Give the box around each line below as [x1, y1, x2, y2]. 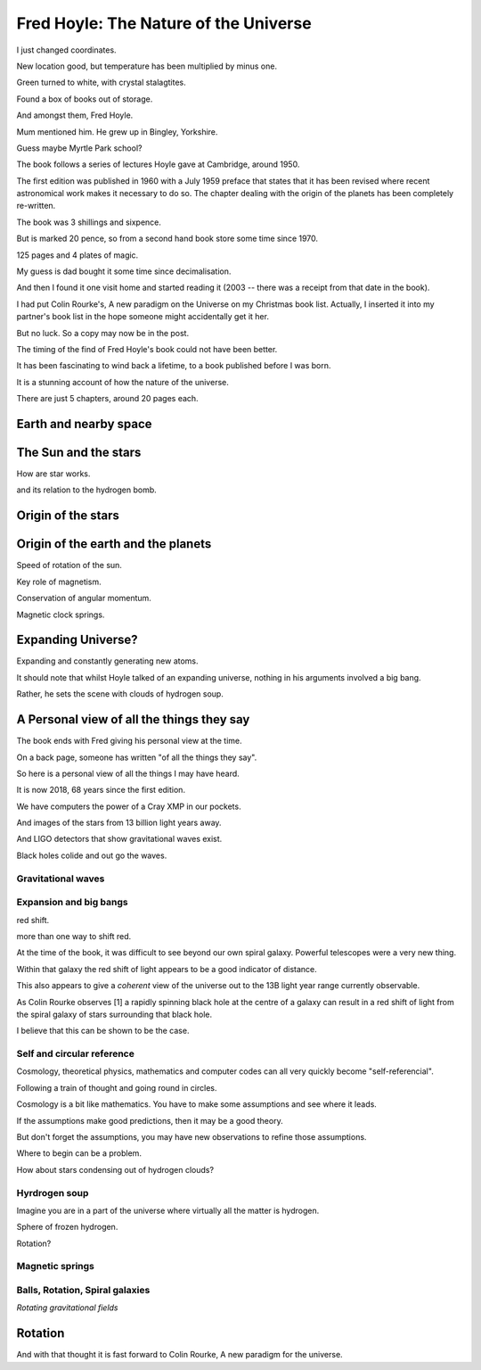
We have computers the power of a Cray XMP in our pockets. [16, 801, 241, 812]
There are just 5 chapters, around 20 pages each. [16, 393, 200, 404]
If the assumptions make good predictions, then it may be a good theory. [16, 1115, 284, 1126]
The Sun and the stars [16, 444, 142, 459]
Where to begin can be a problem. [16, 1148, 143, 1159]
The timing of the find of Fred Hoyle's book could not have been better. [16, 343, 278, 354]
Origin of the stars [16, 508, 120, 524]
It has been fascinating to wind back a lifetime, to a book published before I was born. [16, 360, 331, 371]
